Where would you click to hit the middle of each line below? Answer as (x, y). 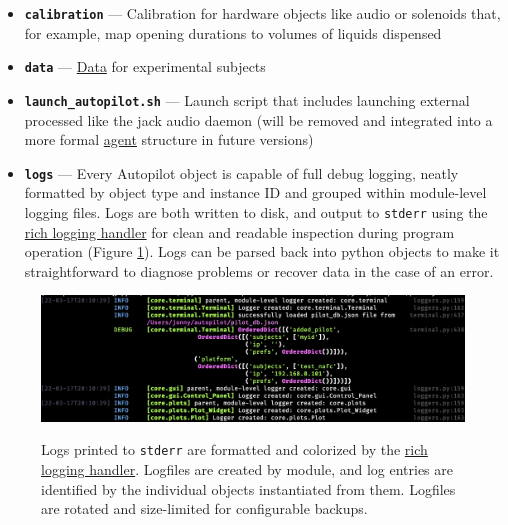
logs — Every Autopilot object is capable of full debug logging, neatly (241, 172)
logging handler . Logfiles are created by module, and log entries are (247, 468)
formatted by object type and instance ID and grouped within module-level (255, 192)
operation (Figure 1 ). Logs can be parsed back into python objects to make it (262, 251)
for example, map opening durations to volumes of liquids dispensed (233, 32)
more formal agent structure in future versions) (169, 139)
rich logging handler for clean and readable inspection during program (239, 231)
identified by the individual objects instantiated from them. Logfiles (248, 488)
